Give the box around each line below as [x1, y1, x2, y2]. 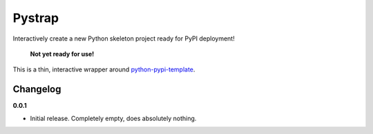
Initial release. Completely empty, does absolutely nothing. [30, 114, 197, 122]
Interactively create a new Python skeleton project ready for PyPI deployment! [12, 34, 235, 43]
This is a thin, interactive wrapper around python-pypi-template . [12, 65, 195, 74]
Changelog [12, 83, 61, 96]
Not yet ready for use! [30, 49, 95, 58]
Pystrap [12, 10, 59, 25]
